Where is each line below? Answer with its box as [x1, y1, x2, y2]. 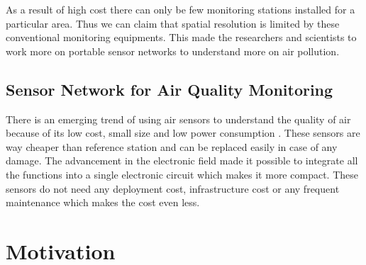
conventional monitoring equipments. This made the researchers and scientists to [6, 30, 357, 45]
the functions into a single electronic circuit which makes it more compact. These [6, 167, 358, 181]
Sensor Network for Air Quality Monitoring [6, 78, 333, 100]
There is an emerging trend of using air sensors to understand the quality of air [6, 111, 351, 126]
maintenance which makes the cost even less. [6, 195, 200, 210]
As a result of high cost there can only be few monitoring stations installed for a [6, 2, 355, 16]
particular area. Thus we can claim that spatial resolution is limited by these [6, 16, 340, 30]
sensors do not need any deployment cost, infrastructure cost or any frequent [6, 181, 340, 196]
